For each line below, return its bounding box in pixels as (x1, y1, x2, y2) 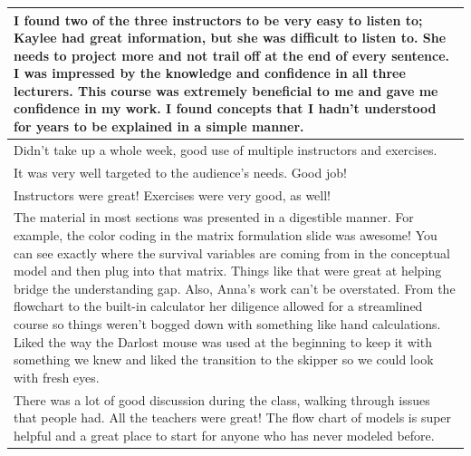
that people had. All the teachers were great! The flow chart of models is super (14, 408, 452, 427)
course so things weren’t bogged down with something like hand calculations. (14, 315, 441, 333)
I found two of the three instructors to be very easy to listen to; (14, 10, 423, 29)
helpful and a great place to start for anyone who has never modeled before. (14, 425, 435, 444)
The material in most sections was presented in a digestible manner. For (14, 208, 414, 227)
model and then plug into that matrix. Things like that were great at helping (14, 261, 442, 280)
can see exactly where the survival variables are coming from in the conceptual (14, 243, 450, 262)
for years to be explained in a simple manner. (14, 117, 304, 136)
